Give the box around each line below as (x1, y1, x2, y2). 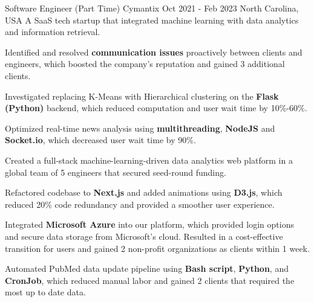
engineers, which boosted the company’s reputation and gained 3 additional (5, 57, 285, 70)
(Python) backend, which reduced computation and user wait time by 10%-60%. (5, 101, 307, 114)
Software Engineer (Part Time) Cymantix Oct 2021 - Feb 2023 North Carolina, (5, 2, 299, 14)
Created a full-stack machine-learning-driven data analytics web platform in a (5, 153, 293, 166)
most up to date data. (5, 286, 86, 298)
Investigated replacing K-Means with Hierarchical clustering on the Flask (5, 89, 279, 102)
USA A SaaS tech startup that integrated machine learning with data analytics (5, 13, 299, 26)
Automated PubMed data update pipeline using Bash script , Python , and (5, 262, 289, 275)
